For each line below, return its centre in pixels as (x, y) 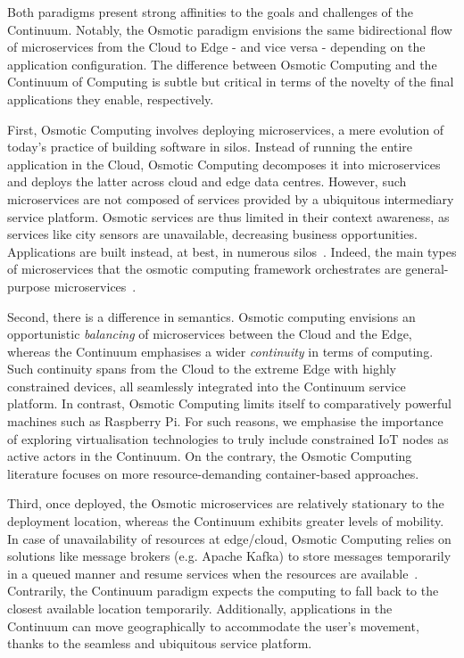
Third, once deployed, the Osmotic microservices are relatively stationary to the (226, 503)
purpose (29, 286)
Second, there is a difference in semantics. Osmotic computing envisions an (211, 316)
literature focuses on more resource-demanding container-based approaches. (213, 473)
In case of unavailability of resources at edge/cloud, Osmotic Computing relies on (229, 538)
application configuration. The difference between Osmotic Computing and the (222, 64)
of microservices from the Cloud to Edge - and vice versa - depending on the (216, 47)
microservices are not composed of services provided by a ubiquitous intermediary (231, 198)
